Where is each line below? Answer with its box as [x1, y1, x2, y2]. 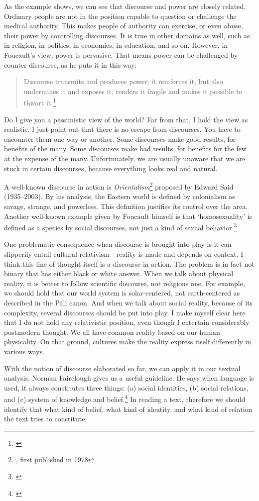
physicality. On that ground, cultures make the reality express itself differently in [4, 336, 252, 347]
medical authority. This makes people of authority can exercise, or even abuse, [4, 20, 243, 31]
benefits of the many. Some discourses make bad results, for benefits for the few [4, 143, 247, 154]
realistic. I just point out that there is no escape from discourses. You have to [4, 124, 241, 134]
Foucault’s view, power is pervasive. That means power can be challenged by [4, 49, 238, 60]
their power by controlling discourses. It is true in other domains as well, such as [4, 30, 250, 40]
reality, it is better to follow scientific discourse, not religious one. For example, [4, 278, 245, 288]
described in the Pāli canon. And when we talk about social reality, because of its [4, 298, 253, 307]
